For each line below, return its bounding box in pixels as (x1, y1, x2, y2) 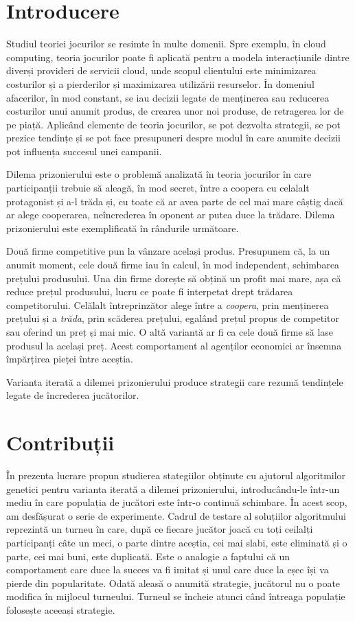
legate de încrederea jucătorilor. (6, 388, 139, 402)
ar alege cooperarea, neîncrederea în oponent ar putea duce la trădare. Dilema (6, 207, 335, 222)
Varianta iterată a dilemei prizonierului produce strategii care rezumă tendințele (6, 374, 343, 389)
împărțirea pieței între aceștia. (6, 352, 133, 366)
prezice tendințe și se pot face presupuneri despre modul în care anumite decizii (6, 130, 341, 145)
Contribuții (6, 428, 115, 457)
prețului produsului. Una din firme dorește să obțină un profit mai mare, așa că (6, 270, 341, 285)
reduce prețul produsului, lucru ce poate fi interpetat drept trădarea (6, 284, 293, 299)
